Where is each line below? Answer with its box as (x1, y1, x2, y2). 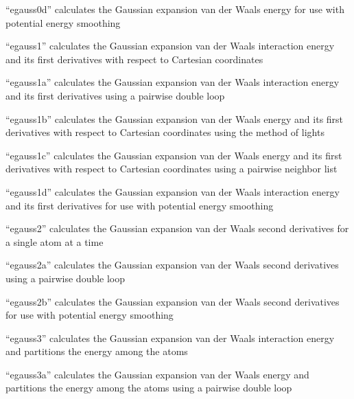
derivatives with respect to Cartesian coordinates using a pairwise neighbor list (5, 161, 338, 176)
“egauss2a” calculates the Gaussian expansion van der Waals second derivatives (5, 258, 339, 272)
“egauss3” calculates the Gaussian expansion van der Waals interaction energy (5, 330, 335, 345)
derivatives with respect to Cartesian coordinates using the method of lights (5, 125, 324, 139)
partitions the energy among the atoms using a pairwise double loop (5, 380, 292, 395)
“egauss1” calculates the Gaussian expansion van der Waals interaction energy (5, 38, 335, 53)
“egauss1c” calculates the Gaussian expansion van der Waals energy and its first (5, 148, 342, 162)
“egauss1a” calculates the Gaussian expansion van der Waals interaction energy (5, 75, 340, 89)
